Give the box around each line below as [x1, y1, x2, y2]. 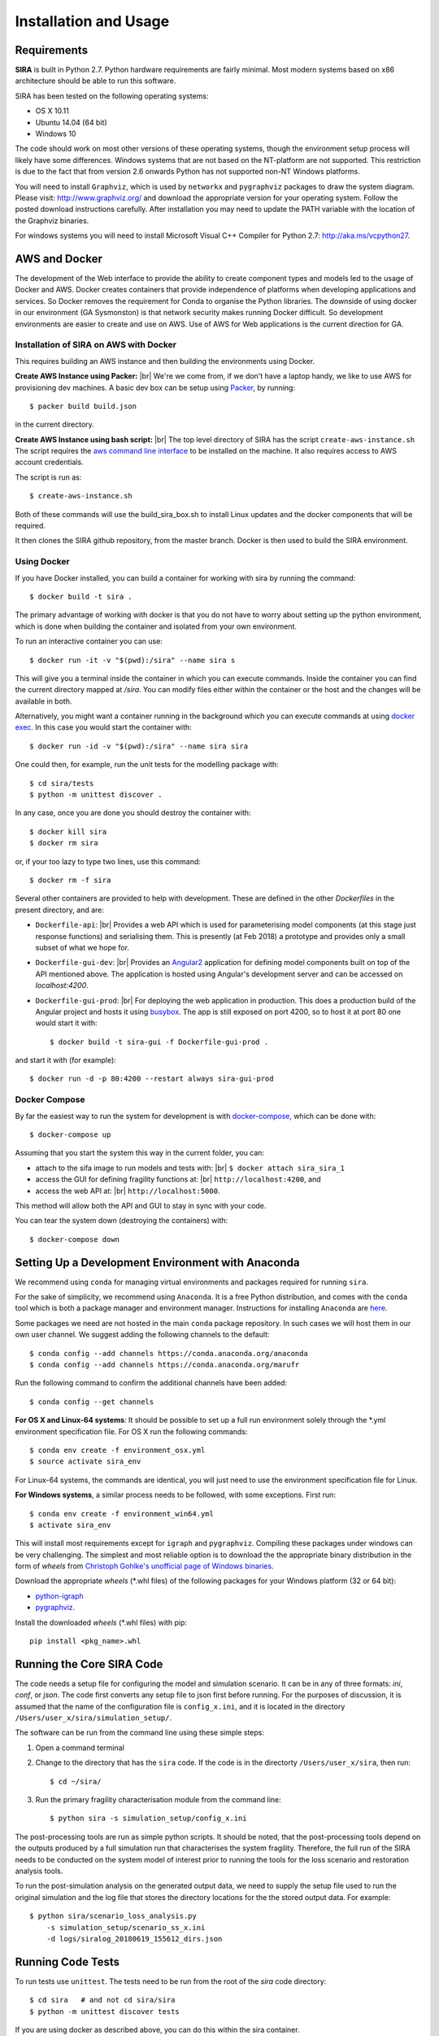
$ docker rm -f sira [29, 875, 111, 884]
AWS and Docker [15, 252, 103, 265]
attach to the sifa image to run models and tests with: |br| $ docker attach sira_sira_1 [35, 1163, 346, 1173]
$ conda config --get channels [29, 1397, 154, 1406]
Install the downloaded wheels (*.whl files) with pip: [15, 1617, 187, 1627]
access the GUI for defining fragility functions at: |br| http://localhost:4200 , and [35, 1174, 321, 1184]
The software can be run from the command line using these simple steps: [15, 1727, 264, 1738]
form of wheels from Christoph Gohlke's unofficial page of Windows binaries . [15, 1561, 274, 1571]
